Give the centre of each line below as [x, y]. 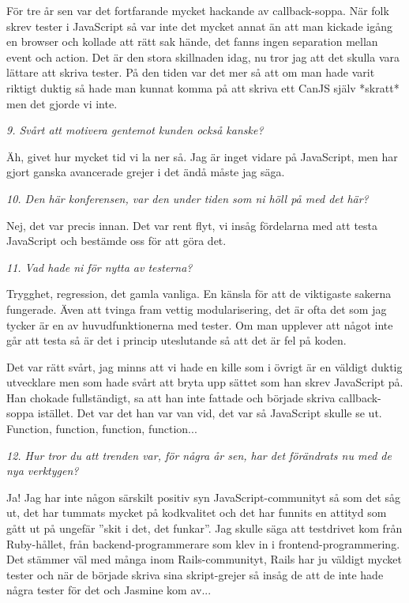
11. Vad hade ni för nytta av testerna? [99, 267]
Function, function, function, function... [102, 429]
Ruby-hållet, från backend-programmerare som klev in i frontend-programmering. [203, 543]
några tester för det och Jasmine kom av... [109, 590]
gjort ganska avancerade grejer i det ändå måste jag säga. [146, 172]
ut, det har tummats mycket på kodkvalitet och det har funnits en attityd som [197, 513]
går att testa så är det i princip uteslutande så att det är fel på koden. [176, 340]
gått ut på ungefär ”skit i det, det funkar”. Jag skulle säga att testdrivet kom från [204, 528]
